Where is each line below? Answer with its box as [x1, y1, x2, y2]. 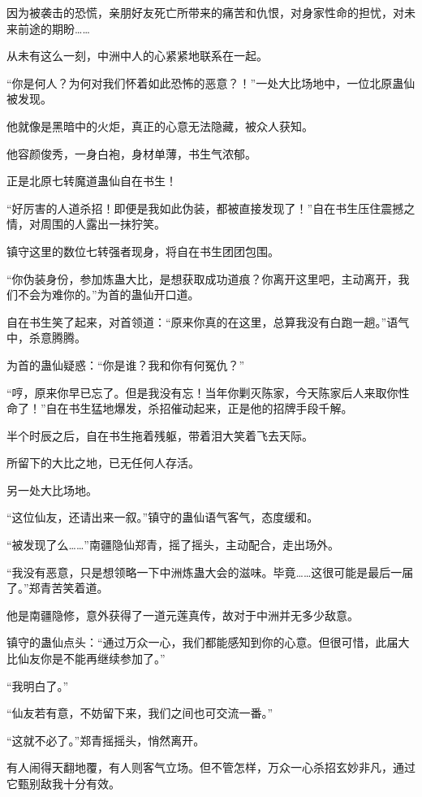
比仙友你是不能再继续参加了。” [6, 650, 166, 667]
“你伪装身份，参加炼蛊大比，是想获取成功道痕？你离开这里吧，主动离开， [6, 270, 398, 287]
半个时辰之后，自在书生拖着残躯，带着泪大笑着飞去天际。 [6, 427, 313, 444]
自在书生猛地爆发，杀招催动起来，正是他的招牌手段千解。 [45, 400, 353, 417]
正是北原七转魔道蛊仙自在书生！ [6, 172, 177, 189]
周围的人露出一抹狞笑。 [40, 215, 166, 232]
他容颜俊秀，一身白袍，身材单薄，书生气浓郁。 [6, 145, 256, 162]
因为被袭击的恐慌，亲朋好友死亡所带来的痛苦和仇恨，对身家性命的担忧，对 [6, 4, 404, 20]
